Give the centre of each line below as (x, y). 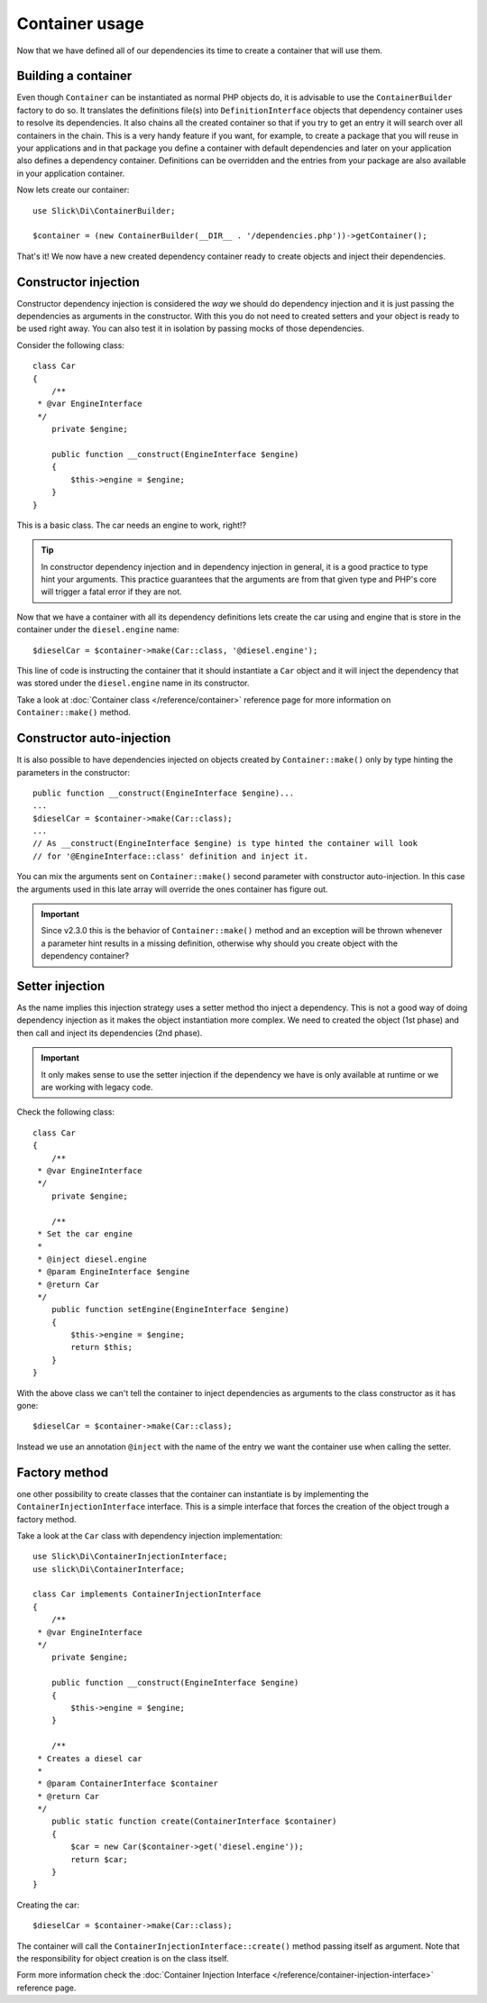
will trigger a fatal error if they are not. (111, 592)
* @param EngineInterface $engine (114, 1272)
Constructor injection (78, 282)
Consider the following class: (71, 345)
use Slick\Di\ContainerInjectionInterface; (130, 1557)
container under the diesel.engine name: (98, 629)
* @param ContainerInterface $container (128, 1784)
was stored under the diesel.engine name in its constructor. (133, 683)
